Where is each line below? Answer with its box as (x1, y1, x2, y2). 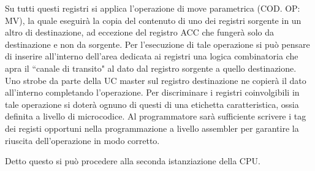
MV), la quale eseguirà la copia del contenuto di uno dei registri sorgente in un (5, 13, 302, 26)
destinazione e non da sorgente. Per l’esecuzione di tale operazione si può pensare (5, 37, 310, 50)
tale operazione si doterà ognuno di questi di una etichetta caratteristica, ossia (5, 97, 299, 110)
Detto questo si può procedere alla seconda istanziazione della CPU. (5, 154, 260, 167)
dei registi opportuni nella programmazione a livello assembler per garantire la (5, 121, 299, 134)
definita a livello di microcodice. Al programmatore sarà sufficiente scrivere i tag (5, 110, 306, 123)
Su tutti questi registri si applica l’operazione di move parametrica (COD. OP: (5, 2, 300, 14)
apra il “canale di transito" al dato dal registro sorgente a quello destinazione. (5, 61, 297, 74)
